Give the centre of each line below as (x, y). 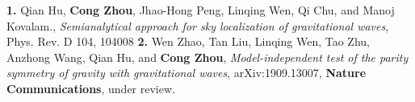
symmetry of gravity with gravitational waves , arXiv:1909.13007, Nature (187, 73)
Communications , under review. (91, 88)
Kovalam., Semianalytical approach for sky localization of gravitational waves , (198, 25)
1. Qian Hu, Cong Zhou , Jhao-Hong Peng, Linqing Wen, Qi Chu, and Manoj (201, 10)
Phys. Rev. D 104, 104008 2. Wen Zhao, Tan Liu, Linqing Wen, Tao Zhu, (188, 41)
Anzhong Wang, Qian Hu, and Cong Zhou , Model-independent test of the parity (207, 57)
